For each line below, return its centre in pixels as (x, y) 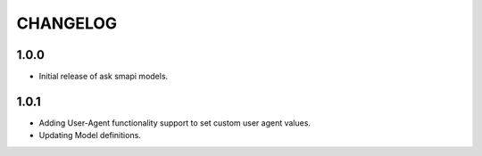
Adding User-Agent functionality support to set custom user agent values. (175, 123)
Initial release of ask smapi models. (104, 77)
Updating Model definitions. (90, 135)
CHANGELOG (67, 23)
